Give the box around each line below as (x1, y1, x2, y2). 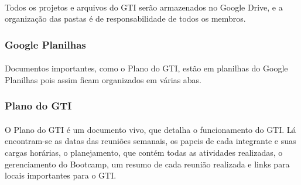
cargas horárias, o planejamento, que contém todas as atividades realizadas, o (5, 146, 283, 159)
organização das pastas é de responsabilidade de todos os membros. (5, 12, 246, 25)
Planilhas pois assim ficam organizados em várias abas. (5, 73, 202, 85)
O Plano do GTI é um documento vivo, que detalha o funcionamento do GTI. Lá (5, 123, 296, 135)
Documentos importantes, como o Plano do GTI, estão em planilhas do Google (5, 62, 288, 74)
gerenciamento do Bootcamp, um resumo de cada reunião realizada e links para (5, 157, 290, 170)
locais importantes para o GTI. (5, 169, 117, 181)
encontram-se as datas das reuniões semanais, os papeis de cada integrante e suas (5, 135, 296, 147)
